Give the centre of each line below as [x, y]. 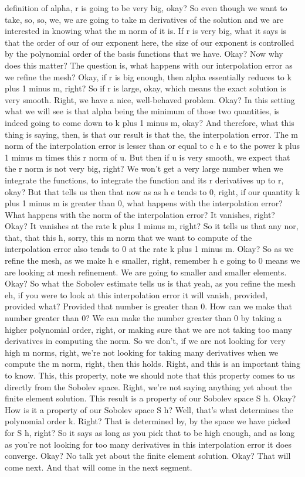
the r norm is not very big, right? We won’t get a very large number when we [144, 168]
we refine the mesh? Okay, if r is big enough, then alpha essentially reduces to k [148, 76]
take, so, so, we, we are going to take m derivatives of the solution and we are [144, 19]
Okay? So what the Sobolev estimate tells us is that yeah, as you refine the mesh [150, 283]
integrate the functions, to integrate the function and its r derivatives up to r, [144, 180]
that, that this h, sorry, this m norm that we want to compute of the [128, 237]
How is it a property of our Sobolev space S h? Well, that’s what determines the [149, 409]
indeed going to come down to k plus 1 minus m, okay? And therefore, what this [150, 122]
